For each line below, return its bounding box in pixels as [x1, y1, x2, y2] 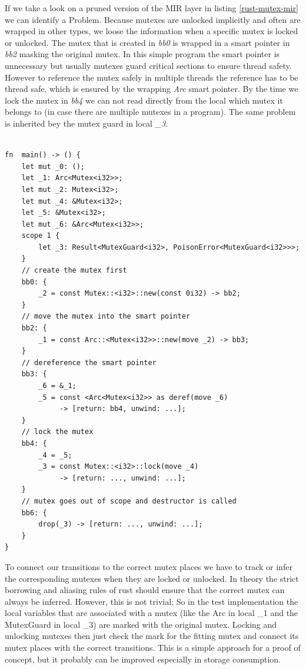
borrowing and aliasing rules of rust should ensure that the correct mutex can [5, 584, 285, 596]
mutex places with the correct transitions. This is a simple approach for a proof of [5, 641, 301, 654]
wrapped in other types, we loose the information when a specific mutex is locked [5, 25, 298, 37]
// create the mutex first [21, 266, 127, 275]
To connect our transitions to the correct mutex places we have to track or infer [5, 560, 292, 572]
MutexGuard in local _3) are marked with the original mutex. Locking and [5, 618, 277, 630]
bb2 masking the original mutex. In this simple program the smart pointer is [5, 48, 280, 60]
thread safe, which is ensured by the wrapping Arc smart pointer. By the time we [5, 82, 298, 95]
